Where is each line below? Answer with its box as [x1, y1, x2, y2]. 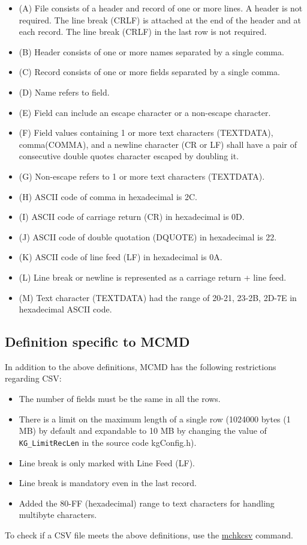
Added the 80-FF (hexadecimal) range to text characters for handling [19, 496, 275, 509]
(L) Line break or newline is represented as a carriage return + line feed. [19, 270, 287, 283]
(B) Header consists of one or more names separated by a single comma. [19, 45, 284, 58]
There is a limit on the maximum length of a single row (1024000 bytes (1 [19, 412, 291, 425]
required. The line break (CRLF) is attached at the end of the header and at [19, 13, 301, 26]
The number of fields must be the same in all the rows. [19, 392, 221, 405]
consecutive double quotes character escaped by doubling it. [19, 150, 239, 162]
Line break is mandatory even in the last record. [19, 476, 197, 489]
